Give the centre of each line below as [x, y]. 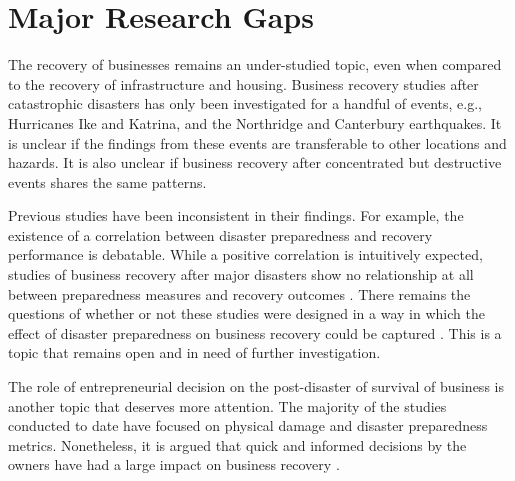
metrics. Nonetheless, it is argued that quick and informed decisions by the [237, 444]
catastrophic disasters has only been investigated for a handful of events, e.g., [245, 103]
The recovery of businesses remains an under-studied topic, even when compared [255, 64]
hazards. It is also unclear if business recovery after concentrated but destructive [255, 162]
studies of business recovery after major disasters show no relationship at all [241, 274]
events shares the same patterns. [107, 181]
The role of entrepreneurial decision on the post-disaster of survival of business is [256, 386]
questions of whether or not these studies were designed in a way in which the [246, 313]
